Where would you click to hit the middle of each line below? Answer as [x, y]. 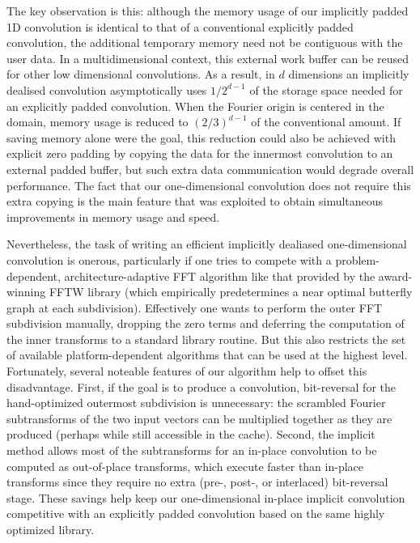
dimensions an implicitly [349, 74]
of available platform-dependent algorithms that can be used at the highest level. [207, 355]
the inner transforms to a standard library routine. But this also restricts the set [206, 339]
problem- [357, 259]
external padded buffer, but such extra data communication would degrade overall [210, 169]
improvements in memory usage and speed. [113, 216]
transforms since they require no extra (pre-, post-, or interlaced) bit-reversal [197, 482]
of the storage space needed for [326, 89]
